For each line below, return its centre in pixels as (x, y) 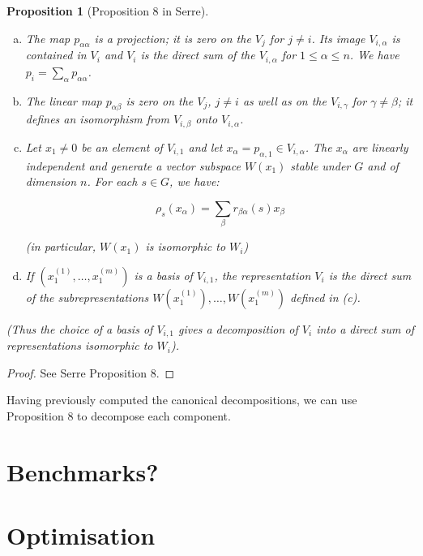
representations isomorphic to (80, 345)
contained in (56, 55)
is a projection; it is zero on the (173, 38)
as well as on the (284, 100)
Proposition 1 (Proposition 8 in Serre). (108, 11)
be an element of (122, 147)
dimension (51, 181)
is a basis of (163, 275)
